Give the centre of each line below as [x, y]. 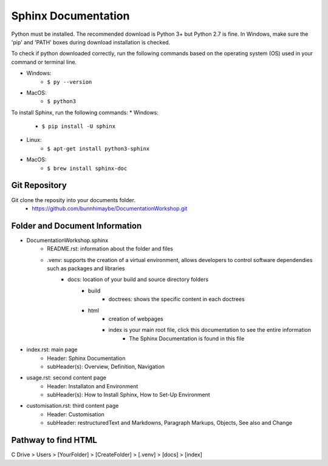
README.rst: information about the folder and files [110, 249]
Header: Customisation [76, 414]
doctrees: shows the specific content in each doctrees [177, 299]
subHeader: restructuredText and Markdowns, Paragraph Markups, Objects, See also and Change [170, 423]
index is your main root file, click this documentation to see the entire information [210, 330]
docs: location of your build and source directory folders [138, 280]
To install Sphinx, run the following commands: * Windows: [85, 112]
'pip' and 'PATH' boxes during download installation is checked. [91, 42]
